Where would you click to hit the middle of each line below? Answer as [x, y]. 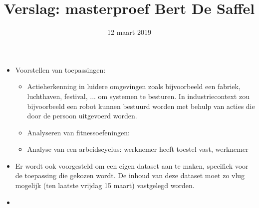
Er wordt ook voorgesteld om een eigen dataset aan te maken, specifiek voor [132, 165]
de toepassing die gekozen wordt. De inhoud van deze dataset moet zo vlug [130, 175]
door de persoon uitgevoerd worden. [82, 116]
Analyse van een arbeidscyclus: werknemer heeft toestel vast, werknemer [138, 149]
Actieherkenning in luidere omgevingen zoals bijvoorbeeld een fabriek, [134, 86]
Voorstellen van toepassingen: [60, 69]
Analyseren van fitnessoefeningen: [78, 132]
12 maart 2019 [129, 32]
